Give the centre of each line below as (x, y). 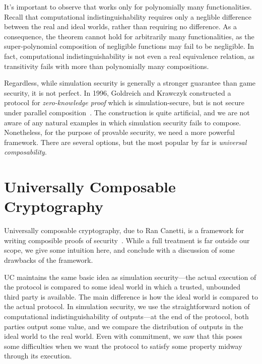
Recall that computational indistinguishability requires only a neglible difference (128, 16)
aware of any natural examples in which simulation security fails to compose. (123, 122)
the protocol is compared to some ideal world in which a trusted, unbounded (122, 287)
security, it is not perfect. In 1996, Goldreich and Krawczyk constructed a (118, 92)
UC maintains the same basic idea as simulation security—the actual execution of (130, 277)
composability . (25, 152)
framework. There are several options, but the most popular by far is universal (125, 142)
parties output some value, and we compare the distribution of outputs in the (124, 326)
